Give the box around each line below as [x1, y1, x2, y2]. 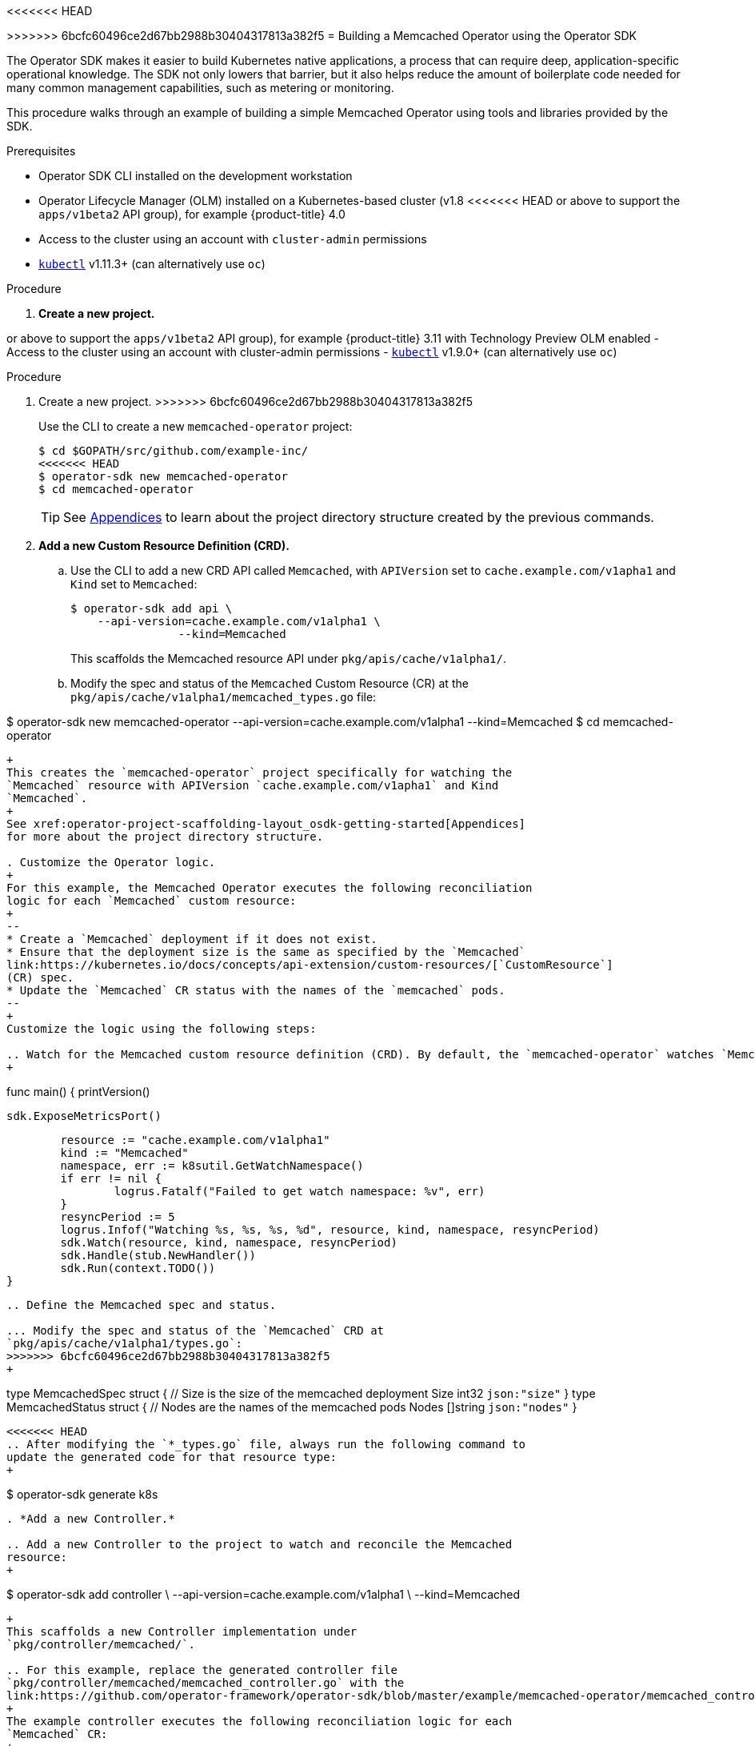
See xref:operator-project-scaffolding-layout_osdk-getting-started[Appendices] [6, 817, 526, 830]
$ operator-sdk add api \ [70, 602, 233, 615]
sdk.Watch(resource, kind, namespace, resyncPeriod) [60, 1236, 397, 1249]
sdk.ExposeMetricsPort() [6, 1110, 162, 1122]
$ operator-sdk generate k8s [6, 1487, 158, 1501]
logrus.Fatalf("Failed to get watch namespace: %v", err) [114, 1185, 485, 1198]
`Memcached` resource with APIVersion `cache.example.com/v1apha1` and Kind [6, 779, 499, 792]
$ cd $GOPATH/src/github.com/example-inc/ [38, 444, 309, 457]
